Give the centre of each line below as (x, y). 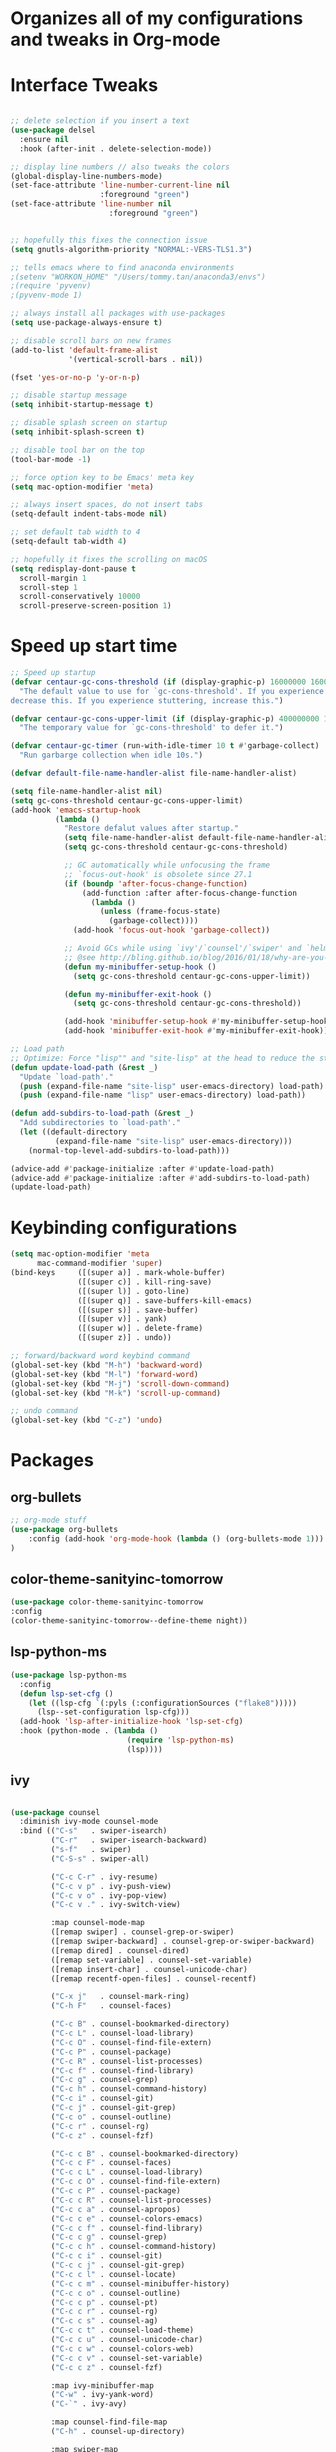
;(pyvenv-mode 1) (46, 295)
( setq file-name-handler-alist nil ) (86, 791)
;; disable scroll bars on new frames (91, 340)
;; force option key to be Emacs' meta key (102, 477)
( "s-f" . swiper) (91, 1850)
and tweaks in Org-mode (115, 39)
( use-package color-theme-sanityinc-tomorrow (106, 1602)
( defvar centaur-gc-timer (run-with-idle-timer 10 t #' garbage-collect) (165, 746)
